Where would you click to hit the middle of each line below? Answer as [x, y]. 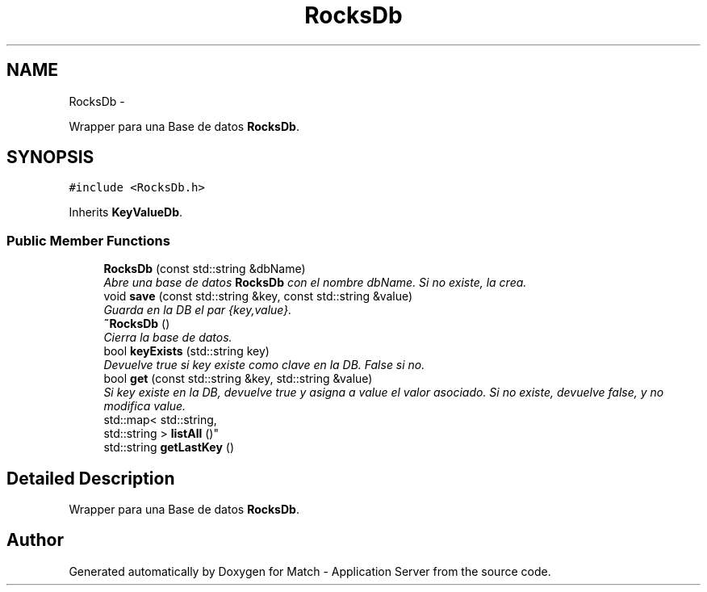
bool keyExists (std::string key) [186, 351]
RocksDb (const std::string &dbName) [205, 269]
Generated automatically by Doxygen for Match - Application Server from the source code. [310, 571]
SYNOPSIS [50, 157]
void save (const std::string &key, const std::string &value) [258, 296]
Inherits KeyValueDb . [126, 212]
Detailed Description [91, 478]
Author [35, 540]
